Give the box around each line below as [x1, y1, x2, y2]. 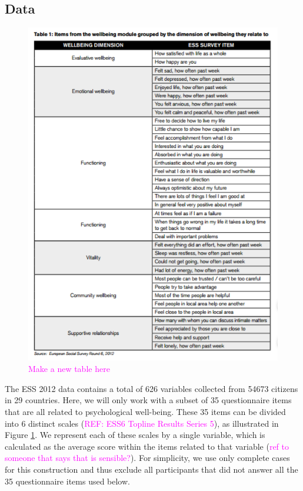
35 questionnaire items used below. [5, 474, 130, 487]
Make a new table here [28, 363, 110, 375]
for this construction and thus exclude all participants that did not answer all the [5, 463, 298, 476]
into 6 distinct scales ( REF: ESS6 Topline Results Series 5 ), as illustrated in [5, 417, 279, 429]
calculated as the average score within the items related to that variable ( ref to [5, 440, 289, 452]
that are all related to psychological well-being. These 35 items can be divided [5, 406, 286, 418]
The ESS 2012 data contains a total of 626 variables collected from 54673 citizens [5, 382, 298, 394]
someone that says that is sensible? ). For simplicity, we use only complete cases [5, 452, 290, 464]
